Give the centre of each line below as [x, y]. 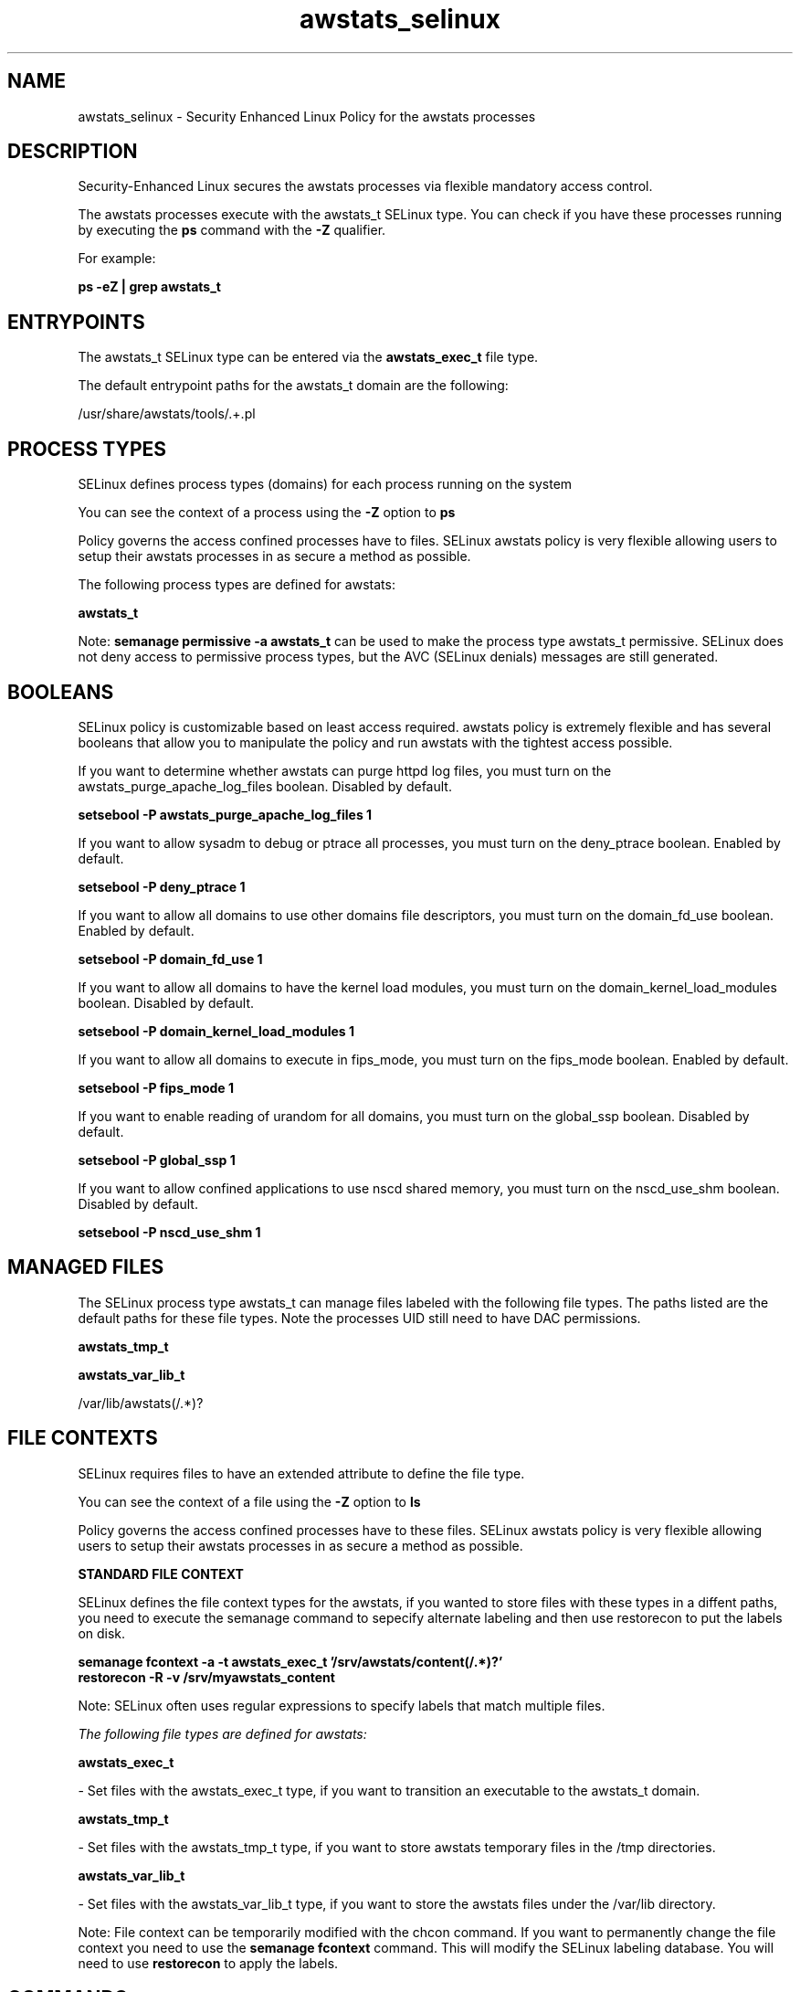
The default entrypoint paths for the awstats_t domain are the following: [293, 386]
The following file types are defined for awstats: [222, 1733]
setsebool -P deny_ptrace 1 [162, 886]
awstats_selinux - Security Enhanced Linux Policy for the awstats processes [307, 116]
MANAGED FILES [86, 1267]
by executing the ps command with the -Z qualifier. [232, 230]
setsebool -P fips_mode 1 [156, 1087]
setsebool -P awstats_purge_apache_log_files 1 [225, 814]
